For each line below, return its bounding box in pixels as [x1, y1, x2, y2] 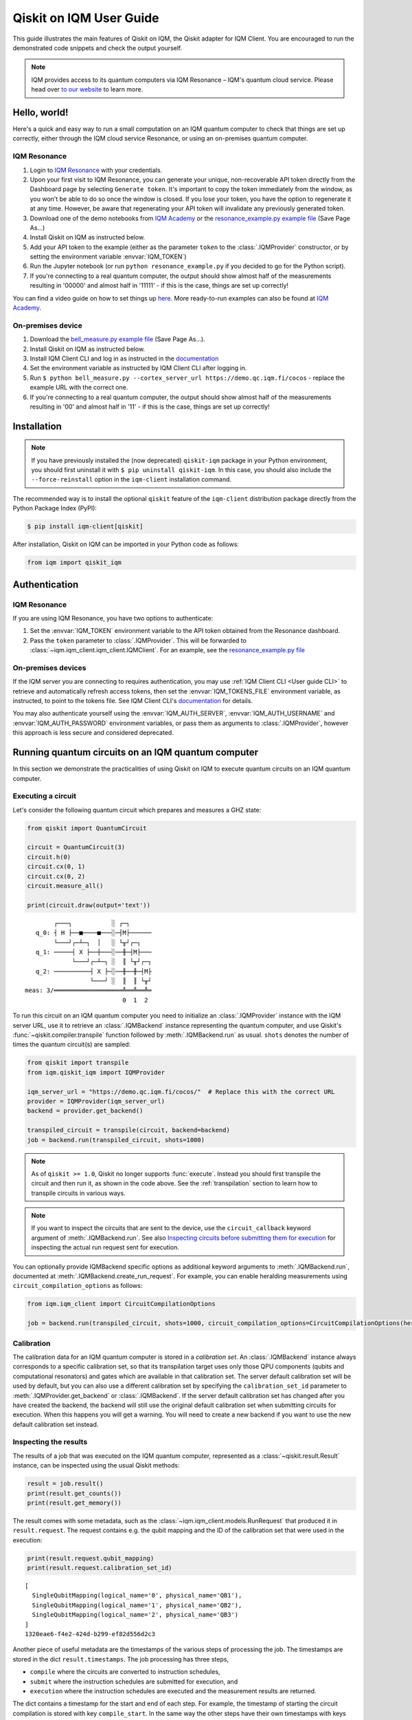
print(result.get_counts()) [27, 1490, 122, 1497]
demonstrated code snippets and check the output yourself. [12, 43, 183, 52]
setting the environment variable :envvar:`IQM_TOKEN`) [30, 252, 187, 261]
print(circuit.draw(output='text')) [27, 901, 151, 909]
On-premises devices [12, 663, 87, 672]
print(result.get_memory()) [27, 1498, 122, 1507]
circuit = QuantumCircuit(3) [27, 843, 126, 851]
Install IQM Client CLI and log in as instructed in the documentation [30, 354, 219, 363]
